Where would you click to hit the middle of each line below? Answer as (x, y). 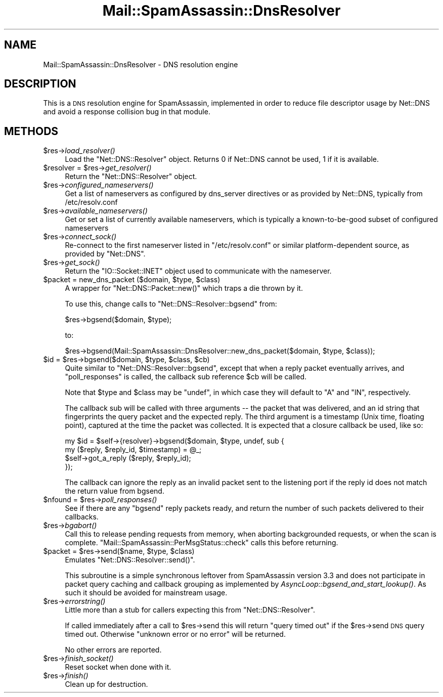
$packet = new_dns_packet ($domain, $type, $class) (132, 280)
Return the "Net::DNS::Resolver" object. (131, 177)
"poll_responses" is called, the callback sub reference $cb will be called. (186, 377)
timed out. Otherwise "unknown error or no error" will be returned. (175, 634)
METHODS (31, 131)
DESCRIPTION (40, 84)
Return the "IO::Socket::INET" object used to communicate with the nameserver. (198, 271)
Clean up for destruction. (106, 684)
